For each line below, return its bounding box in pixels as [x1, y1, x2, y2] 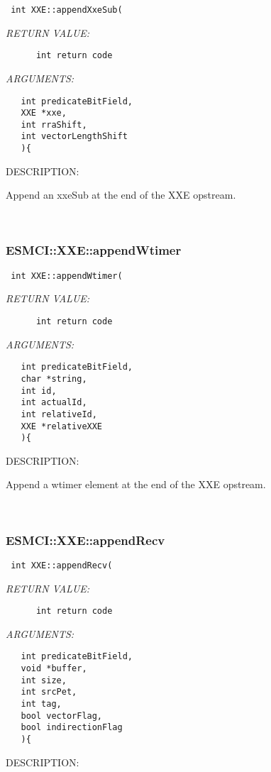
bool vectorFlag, [21, 710, 103, 721]
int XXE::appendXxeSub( [11, 5, 123, 15]
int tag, [21, 699, 62, 709]
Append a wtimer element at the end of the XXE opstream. [6, 477, 266, 492]
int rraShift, [21, 119, 87, 130]
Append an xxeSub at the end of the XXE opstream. [6, 187, 236, 202]
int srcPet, [21, 687, 77, 697]
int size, [21, 675, 67, 685]
